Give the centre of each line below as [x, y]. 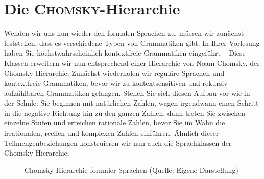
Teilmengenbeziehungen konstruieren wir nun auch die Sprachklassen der [118, 143]
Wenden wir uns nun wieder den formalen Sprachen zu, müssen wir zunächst [124, 33]
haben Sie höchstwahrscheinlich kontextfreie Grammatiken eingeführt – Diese [125, 53]
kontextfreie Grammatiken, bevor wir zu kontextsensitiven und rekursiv [116, 83]
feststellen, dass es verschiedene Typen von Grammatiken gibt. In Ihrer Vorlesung [132, 43]
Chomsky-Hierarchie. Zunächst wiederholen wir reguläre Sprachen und [114, 73]
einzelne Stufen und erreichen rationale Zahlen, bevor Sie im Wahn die [115, 123]
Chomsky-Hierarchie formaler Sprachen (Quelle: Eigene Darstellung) [131, 170]
